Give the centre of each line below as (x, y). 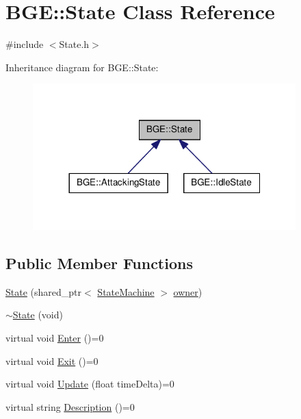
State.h (74, 44)
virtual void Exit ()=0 (52, 360)
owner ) (188, 291)
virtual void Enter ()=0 (55, 338)
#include (25, 44)
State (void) (38, 315)
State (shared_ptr (44, 291)
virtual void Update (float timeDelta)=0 (90, 384)
